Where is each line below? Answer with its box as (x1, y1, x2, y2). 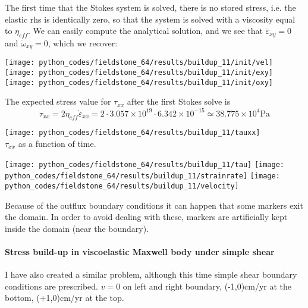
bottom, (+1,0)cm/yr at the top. (5, 291, 124, 304)
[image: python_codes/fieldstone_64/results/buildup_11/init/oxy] (5, 78, 274, 87)
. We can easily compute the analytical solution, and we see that (28, 24, 263, 37)
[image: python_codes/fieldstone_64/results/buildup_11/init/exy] (5, 68, 274, 77)
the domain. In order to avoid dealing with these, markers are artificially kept (5, 210, 288, 223)
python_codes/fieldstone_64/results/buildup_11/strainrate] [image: (5, 172, 280, 181)
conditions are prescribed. (5, 279, 99, 292)
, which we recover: (48, 36, 118, 49)
